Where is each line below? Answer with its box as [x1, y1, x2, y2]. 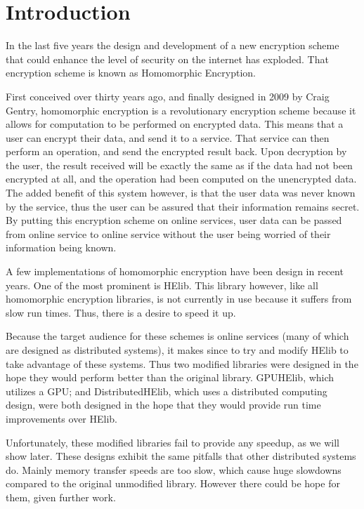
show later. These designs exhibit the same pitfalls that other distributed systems [6, 449, 356, 463]
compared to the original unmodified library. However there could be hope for [6, 476, 340, 491]
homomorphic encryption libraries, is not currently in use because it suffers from [6, 291, 352, 306]
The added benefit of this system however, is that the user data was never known [6, 185, 356, 200]
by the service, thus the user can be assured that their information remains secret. [6, 199, 360, 213]
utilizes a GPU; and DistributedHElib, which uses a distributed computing [6, 383, 327, 398]
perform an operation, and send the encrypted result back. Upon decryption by [6, 144, 347, 159]
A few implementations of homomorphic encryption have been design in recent [6, 264, 344, 279]
